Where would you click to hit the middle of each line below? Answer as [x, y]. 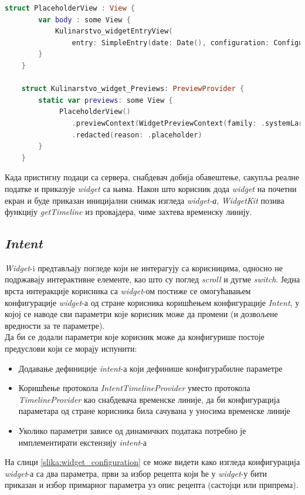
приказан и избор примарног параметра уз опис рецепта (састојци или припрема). [152, 485]
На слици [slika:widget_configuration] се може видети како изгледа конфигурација [152, 462]
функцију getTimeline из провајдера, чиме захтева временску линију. [128, 212]
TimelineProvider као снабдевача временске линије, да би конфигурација [149, 399]
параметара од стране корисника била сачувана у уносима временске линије [154, 411]
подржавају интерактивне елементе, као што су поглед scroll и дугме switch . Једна [152, 279]
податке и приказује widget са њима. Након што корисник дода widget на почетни [151, 188]
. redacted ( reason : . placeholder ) [137, 135]
